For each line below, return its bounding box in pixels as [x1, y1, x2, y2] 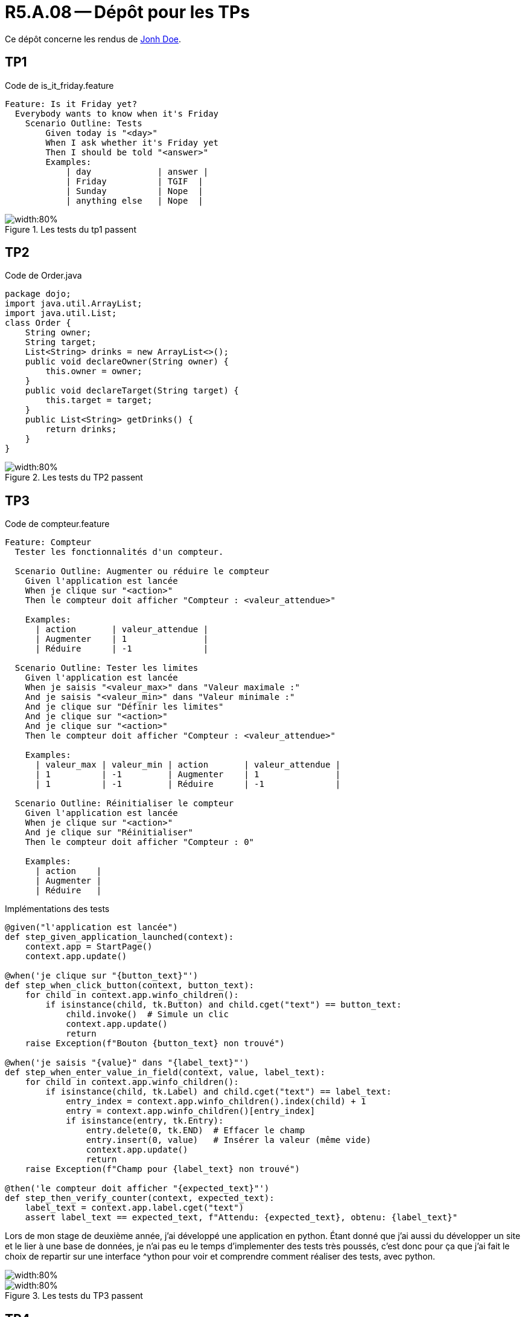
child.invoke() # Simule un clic [66, 1009, 229, 1020]
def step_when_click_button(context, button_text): [5, 980, 255, 991]
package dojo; [5, 289, 71, 299]
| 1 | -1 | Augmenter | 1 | [35, 769, 341, 780]
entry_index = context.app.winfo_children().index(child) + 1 [66, 1096, 366, 1107]
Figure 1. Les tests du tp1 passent [5, 224, 136, 235]
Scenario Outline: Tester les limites [14, 663, 199, 673]
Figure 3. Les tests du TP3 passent [5, 1290, 143, 1301]
